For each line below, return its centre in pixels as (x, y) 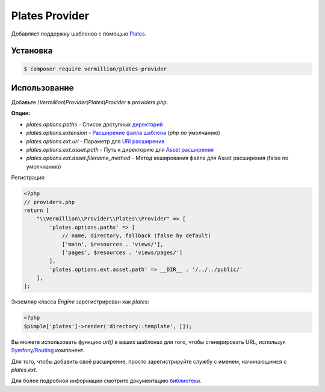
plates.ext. (24, 370)
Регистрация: (29, 178)
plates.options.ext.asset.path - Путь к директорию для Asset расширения (120, 150)
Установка (32, 51)
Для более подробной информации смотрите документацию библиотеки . (106, 381)
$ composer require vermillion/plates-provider (95, 69)
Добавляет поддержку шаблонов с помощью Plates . (79, 34)
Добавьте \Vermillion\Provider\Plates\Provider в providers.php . (90, 102)
